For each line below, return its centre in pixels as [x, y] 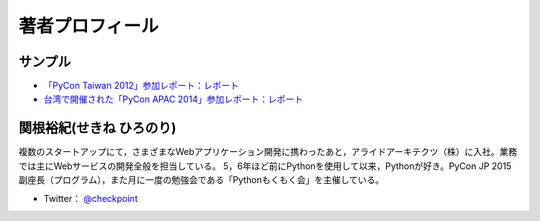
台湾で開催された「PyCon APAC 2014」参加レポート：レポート [173, 99]
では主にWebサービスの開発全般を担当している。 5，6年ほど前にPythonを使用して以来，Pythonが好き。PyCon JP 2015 [265, 166]
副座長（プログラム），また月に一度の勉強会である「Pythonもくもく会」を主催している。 [201, 180]
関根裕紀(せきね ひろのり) [97, 128]
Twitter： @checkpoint [91, 198]
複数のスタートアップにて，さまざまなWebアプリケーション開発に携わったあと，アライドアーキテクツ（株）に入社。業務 [268, 152]
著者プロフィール [88, 26]
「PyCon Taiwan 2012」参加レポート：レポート [141, 86]
